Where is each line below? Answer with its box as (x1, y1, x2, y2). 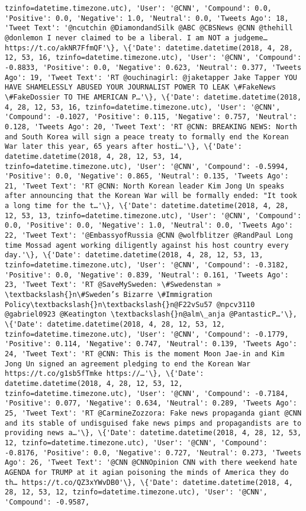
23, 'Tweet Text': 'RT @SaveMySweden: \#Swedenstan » (5, 280, 221, 289)
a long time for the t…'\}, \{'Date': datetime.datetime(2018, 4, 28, (5, 202, 289, 210)
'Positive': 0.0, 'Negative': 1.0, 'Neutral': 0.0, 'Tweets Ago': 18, (5, 14, 289, 23)
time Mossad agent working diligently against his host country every (5, 241, 289, 250)
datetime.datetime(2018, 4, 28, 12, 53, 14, (5, 152, 183, 161)
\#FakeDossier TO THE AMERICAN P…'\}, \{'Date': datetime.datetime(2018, (5, 92, 302, 101)
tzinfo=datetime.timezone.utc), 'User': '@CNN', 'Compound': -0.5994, (5, 162, 289, 171)
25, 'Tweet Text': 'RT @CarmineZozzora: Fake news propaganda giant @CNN (5, 408, 302, 417)
